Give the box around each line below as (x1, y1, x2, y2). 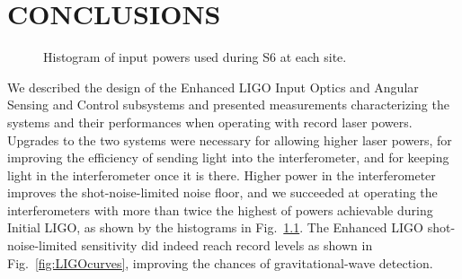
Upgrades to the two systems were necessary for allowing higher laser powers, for (7, 130, 452, 149)
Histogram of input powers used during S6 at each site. (43, 48, 347, 66)
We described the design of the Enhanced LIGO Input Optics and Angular (7, 77, 419, 96)
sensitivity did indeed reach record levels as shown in (81, 236, 373, 255)
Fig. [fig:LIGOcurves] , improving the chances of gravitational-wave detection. (7, 253, 433, 272)
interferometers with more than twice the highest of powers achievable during (7, 200, 433, 219)
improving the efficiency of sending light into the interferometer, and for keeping (7, 148, 449, 167)
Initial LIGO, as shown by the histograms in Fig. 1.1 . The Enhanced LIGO (7, 218, 423, 237)
